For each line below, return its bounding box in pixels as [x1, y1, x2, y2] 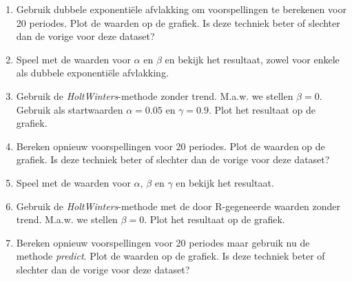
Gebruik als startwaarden [16, 102, 123, 116]
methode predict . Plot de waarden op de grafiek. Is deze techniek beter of [16, 249, 325, 263]
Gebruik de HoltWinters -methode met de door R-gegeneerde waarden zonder [16, 198, 341, 213]
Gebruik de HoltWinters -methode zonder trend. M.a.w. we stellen [16, 88, 293, 103]
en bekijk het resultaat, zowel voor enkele [165, 52, 340, 66]
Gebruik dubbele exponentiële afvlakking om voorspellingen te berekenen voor [16, 2, 346, 16]
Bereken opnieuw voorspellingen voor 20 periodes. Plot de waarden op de [16, 138, 325, 153]
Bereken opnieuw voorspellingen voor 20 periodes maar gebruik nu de [16, 235, 310, 249]
